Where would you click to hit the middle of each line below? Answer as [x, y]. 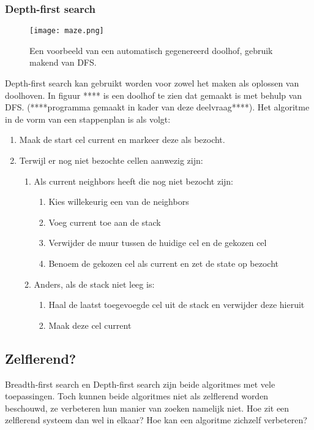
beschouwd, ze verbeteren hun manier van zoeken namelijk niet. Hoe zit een [147, 408]
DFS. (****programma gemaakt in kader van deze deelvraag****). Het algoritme [157, 107]
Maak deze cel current [90, 325]
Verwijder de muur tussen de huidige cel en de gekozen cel [158, 243]
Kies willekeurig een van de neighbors [119, 202]
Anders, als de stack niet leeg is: [94, 284]
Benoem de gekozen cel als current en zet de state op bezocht [163, 263]
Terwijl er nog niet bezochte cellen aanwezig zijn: [111, 160]
